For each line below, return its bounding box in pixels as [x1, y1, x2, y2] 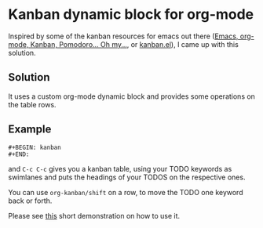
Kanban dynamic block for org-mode [8, 5, 254, 24]
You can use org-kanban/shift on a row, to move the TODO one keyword [8, 187, 243, 197]
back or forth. [8, 196, 53, 205]
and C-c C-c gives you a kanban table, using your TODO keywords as [8, 164, 232, 173]
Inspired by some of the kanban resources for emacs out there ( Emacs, [8, 31, 239, 41]
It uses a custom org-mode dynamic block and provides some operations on [8, 92, 255, 101]
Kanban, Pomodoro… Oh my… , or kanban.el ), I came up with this [30, 39, 239, 49]
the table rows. [8, 100, 57, 109]
